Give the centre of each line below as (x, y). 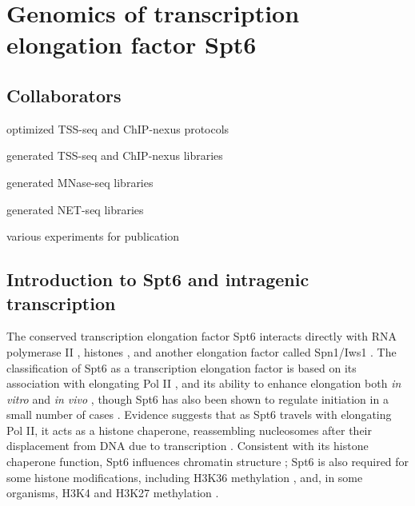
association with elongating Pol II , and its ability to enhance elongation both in (204, 383)
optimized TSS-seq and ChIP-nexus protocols (118, 128)
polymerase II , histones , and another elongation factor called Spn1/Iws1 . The (202, 351)
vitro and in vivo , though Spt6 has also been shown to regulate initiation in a (198, 398)
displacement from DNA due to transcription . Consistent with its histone (188, 446)
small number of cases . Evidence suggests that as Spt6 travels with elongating (199, 414)
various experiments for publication (93, 236)
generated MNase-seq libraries (80, 182)
